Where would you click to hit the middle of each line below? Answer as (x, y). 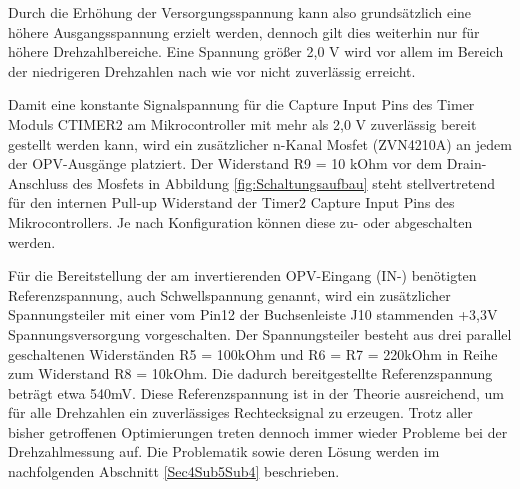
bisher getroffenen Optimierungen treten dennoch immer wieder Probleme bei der (258, 431)
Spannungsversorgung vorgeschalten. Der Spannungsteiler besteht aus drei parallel (260, 333)
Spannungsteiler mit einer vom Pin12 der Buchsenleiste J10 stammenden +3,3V (253, 314)
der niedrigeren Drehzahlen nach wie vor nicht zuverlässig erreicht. (212, 70)
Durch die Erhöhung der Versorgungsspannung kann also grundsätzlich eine (240, 12)
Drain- (466, 163)
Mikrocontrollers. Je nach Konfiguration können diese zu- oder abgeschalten (240, 221)
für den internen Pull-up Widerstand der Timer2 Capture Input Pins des (231, 202)
